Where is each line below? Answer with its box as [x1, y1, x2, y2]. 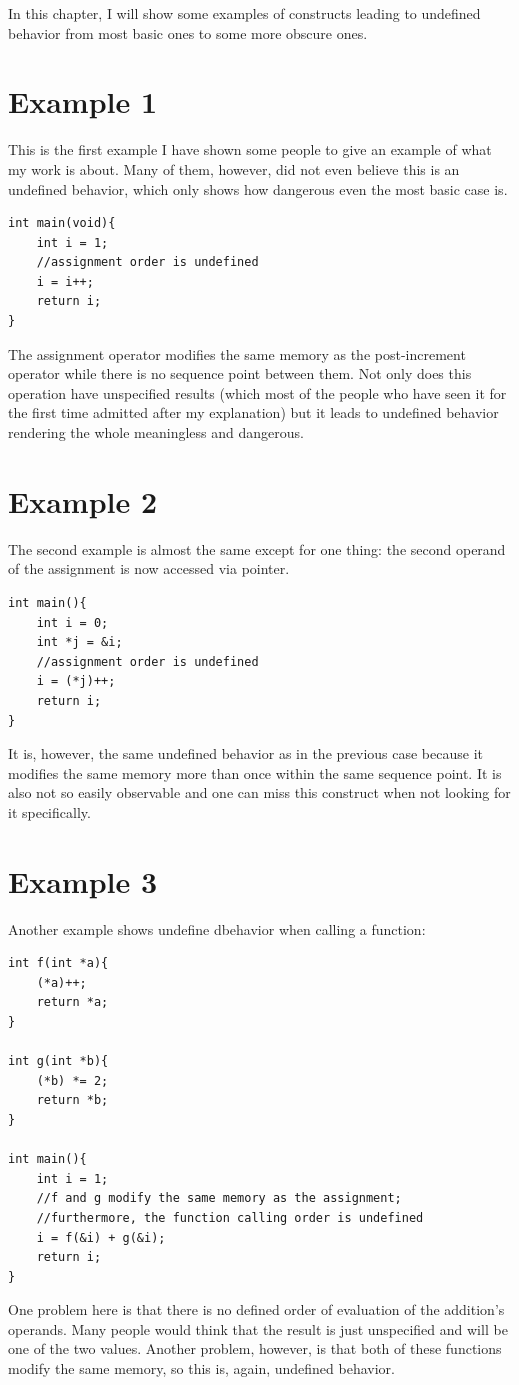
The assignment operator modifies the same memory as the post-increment [8, 343, 466, 364]
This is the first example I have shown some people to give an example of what [8, 139, 492, 160]
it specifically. [8, 801, 91, 822]
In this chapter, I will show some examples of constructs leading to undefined [8, 3, 481, 23]
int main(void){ [8, 216, 116, 231]
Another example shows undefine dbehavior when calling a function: [8, 918, 426, 939]
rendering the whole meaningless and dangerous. [8, 422, 304, 443]
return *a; [36, 995, 109, 1010]
